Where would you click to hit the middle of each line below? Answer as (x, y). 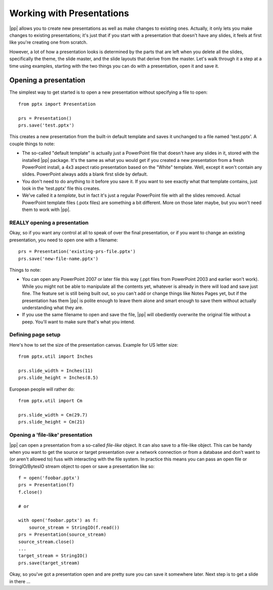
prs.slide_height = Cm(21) (52, 422)
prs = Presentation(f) (47, 485)
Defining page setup (35, 335)
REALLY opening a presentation (49, 223)
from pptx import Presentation (57, 104)
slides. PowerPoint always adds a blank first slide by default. (85, 174)
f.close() (30, 492)
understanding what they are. (53, 307)
